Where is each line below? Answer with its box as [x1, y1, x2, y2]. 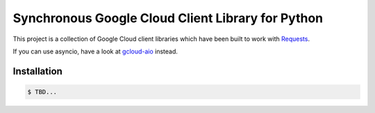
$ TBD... [27, 87, 58, 96]
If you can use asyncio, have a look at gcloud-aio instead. [12, 47, 178, 55]
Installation [12, 65, 62, 77]
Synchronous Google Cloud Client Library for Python [12, 10, 324, 26]
